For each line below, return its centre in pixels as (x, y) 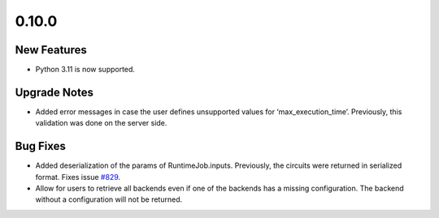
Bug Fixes (41, 146)
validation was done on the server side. (101, 123)
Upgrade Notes (54, 92)
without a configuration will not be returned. (109, 199)
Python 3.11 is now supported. (85, 70)
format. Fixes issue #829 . (78, 177)
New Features (51, 50)
